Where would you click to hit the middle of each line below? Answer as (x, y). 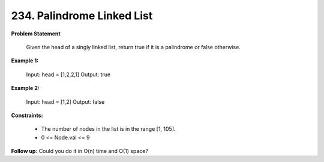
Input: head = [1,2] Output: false (65, 101)
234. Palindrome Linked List (82, 16)
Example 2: (25, 88)
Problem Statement (36, 34)
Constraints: (27, 115)
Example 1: (25, 61)
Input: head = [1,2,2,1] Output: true (68, 74)
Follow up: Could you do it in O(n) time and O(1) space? (80, 151)
